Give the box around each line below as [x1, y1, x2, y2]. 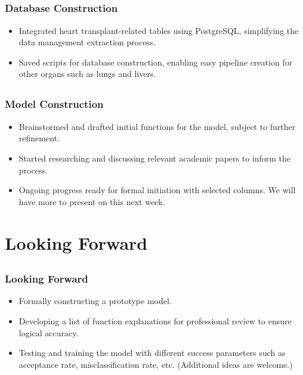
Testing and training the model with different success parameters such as [18, 346, 286, 359]
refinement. [18, 132, 60, 144]
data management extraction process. [18, 36, 156, 48]
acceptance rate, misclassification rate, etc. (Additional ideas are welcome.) [18, 358, 293, 370]
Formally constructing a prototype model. [18, 295, 172, 307]
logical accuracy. [18, 326, 79, 339]
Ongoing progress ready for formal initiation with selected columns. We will [18, 184, 296, 196]
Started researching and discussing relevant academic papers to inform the [18, 151, 291, 164]
